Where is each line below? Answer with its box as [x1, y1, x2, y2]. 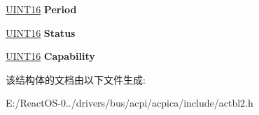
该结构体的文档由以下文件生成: [6, 72, 146, 86]
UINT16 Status [6, 25, 76, 40]
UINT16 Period [6, 2, 77, 16]
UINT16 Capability [6, 49, 95, 63]
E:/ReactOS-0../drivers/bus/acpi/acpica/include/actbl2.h [6, 95, 253, 110]
